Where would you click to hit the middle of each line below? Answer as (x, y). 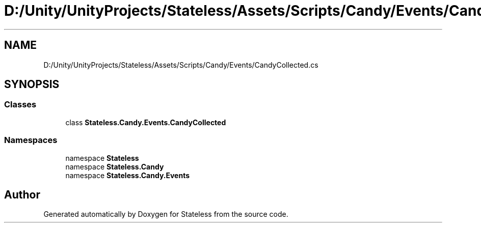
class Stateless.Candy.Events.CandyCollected (146, 122)
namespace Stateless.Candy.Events (128, 175)
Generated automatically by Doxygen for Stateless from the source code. (166, 214)
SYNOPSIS (32, 84)
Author (22, 194)
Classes (20, 105)
